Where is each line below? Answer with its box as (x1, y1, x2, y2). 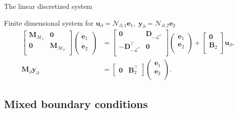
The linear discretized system (4, 1, 92, 11)
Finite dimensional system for (4, 17, 94, 28)
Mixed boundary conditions (4, 96, 148, 111)
